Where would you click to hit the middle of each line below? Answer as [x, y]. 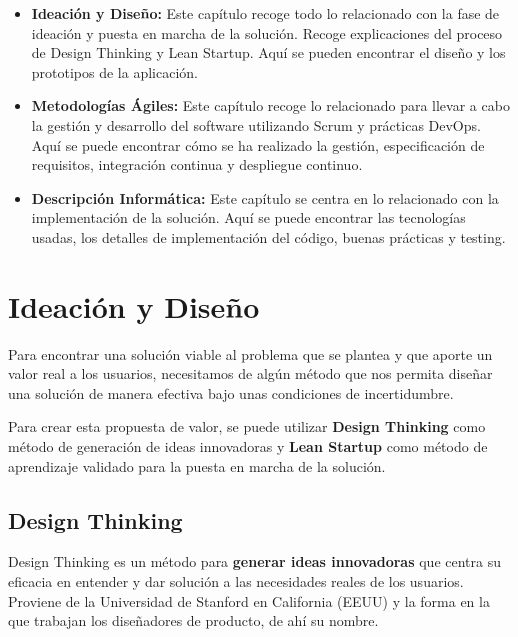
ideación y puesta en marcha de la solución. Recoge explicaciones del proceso [267, 32]
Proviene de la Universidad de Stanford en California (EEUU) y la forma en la [249, 600]
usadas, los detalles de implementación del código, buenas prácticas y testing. [268, 236]
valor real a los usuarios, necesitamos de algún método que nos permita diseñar [250, 373]
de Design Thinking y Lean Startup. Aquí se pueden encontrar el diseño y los [268, 52]
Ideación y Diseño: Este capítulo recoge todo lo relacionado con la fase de [265, 13]
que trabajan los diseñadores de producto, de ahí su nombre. [193, 620]
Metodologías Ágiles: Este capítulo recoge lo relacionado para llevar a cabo [270, 105]
